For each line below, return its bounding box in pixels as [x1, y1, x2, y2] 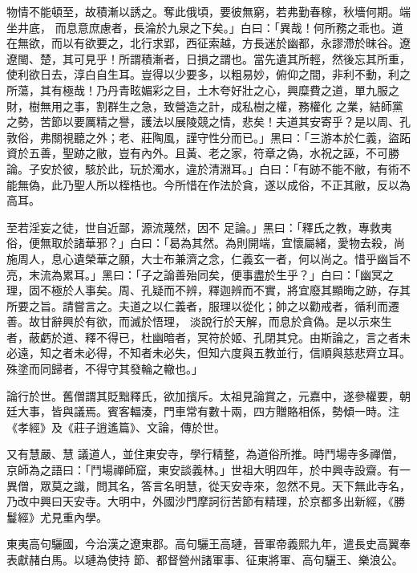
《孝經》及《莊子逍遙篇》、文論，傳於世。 [6, 418, 225, 435]
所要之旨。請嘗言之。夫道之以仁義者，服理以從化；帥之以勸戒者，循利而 [6, 297, 388, 314]
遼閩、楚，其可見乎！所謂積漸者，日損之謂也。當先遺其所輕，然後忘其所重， [6, 50, 411, 67]
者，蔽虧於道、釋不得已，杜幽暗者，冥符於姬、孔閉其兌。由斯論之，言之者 [6, 328, 399, 345]
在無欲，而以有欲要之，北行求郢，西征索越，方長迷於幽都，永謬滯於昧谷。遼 [6, 35, 411, 51]
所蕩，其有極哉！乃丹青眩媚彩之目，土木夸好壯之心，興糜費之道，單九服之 [6, 81, 399, 98]
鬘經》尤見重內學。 [6, 508, 107, 525]
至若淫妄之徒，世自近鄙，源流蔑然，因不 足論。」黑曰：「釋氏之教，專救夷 [6, 218, 392, 235]
